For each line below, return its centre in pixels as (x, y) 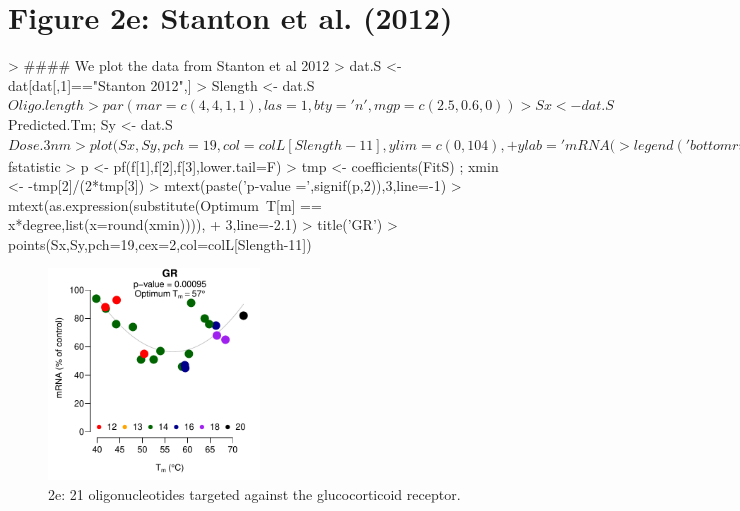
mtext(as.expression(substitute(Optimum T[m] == (165, 204)
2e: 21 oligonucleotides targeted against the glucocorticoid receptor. (254, 494)
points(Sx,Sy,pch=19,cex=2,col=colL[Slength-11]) (160, 243)
